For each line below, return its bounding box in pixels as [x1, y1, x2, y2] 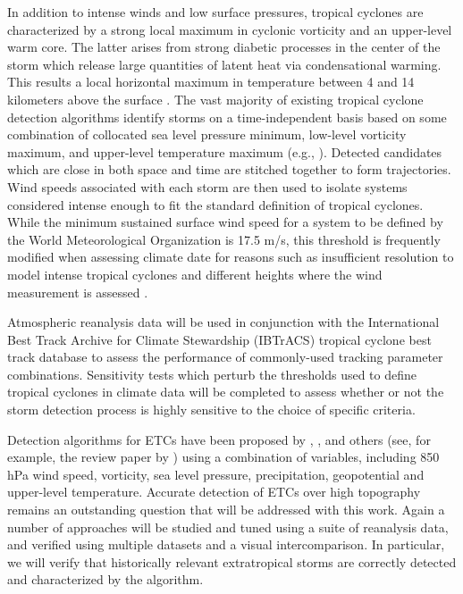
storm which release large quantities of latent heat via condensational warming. [7, 54, 442, 73]
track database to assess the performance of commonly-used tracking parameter [7, 347, 443, 366]
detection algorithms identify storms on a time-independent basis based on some [7, 107, 447, 126]
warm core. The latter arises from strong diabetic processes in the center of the [7, 38, 441, 56]
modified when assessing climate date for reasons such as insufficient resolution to [7, 247, 454, 266]
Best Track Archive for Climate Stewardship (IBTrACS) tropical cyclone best [7, 330, 432, 348]
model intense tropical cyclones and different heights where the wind [7, 264, 383, 283]
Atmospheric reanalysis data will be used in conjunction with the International [7, 313, 440, 331]
